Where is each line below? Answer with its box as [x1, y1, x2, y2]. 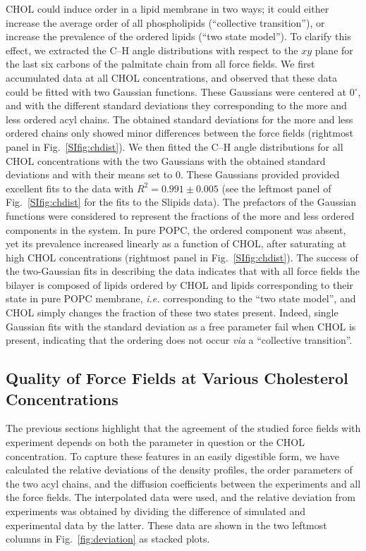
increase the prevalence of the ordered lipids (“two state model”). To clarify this [6, 29, 351, 44]
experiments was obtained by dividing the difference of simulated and [6, 504, 305, 518]
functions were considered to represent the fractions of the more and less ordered [6, 208, 355, 223]
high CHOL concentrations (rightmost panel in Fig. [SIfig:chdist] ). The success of [6, 249, 358, 264]
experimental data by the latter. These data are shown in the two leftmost [6, 517, 327, 532]
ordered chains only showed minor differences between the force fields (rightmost [6, 125, 353, 140]
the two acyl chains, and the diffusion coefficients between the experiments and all [6, 476, 361, 490]
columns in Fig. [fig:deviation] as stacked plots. [6, 531, 210, 546]
